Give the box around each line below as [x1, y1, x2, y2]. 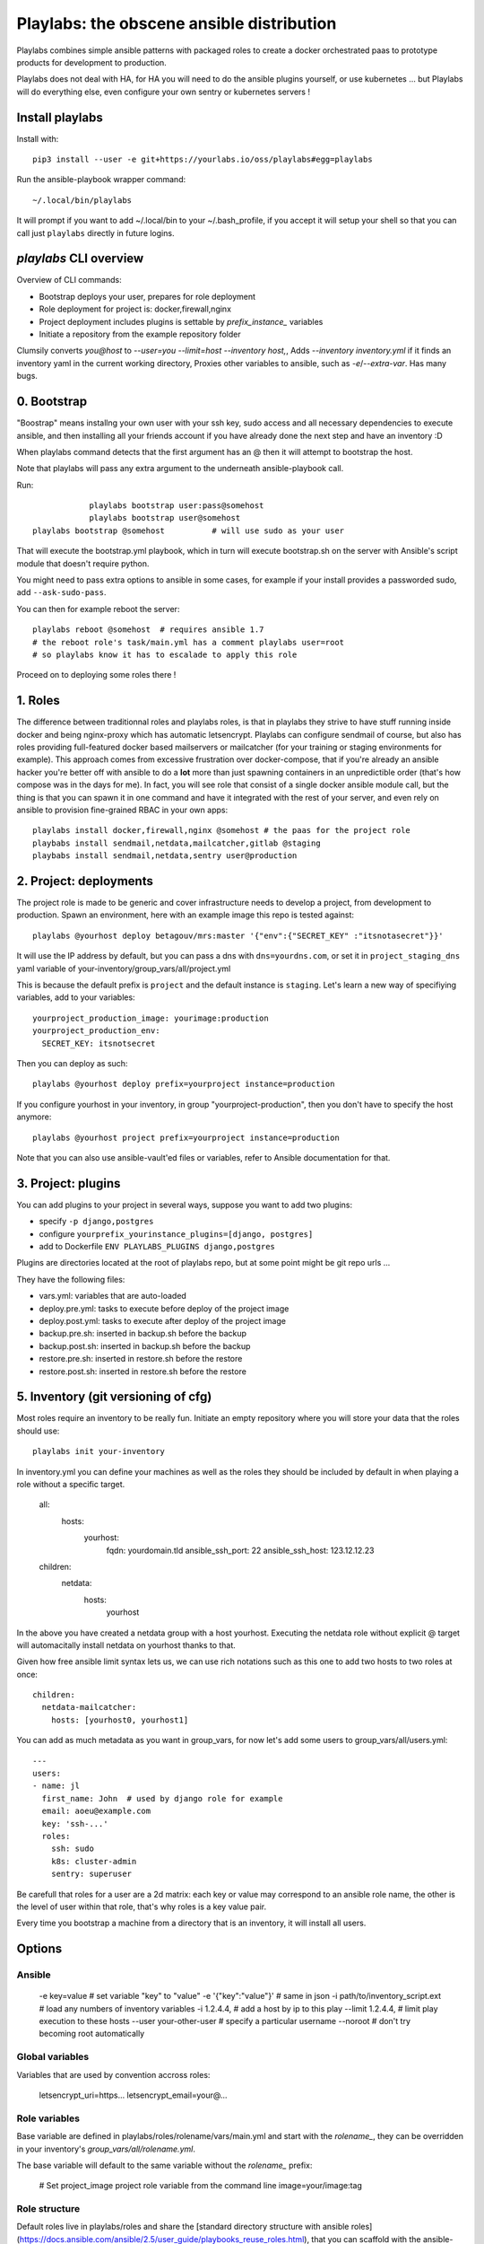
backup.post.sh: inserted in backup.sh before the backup [39, 1340, 251, 1351]
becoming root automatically [39, 2029, 145, 2039]
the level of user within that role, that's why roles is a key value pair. [16, 1901, 267, 1912]
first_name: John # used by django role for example [41, 1793, 283, 1803]
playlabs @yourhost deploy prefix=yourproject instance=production [32, 1079, 335, 1090]
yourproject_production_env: [32, 1026, 160, 1036]
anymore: [16, 1111, 52, 1122]
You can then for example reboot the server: [16, 603, 180, 614]
